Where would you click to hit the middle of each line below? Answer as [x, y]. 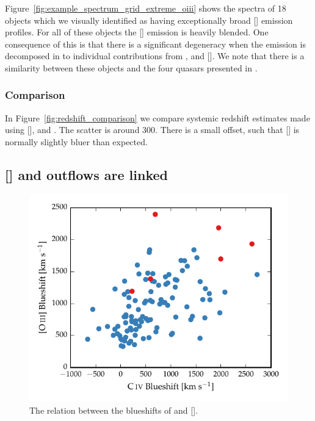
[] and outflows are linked [86, 174]
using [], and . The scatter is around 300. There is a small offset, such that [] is [152, 130]
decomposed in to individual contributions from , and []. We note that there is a [155, 56]
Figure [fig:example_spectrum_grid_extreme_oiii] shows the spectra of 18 [146, 8]
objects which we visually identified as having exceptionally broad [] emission [149, 20]
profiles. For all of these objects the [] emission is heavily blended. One [137, 32]
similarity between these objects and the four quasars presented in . [131, 67]
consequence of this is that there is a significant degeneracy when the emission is [155, 44]
